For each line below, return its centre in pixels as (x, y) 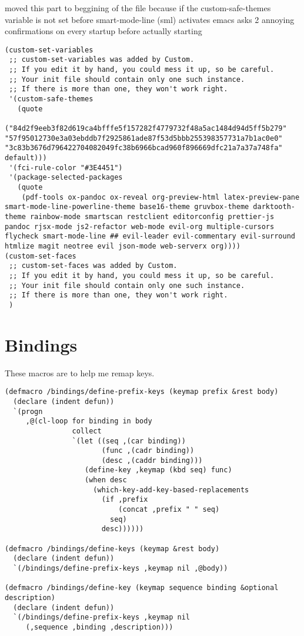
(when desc (106, 480)
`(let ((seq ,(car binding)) (129, 441)
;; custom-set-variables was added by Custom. (102, 60)
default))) (26, 158)
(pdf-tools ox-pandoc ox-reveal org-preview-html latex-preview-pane (161, 197)
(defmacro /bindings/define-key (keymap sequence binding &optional (142, 588)
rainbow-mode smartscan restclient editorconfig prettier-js (152, 216)
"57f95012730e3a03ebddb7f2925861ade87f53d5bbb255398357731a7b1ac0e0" (144, 138)
